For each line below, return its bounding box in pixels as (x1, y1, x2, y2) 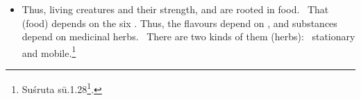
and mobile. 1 (22, 43, 76, 60)
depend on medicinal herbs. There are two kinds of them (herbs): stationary (22, 29, 355, 44)
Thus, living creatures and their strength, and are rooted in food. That (22, 2, 329, 16)
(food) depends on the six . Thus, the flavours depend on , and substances (22, 15, 337, 30)
